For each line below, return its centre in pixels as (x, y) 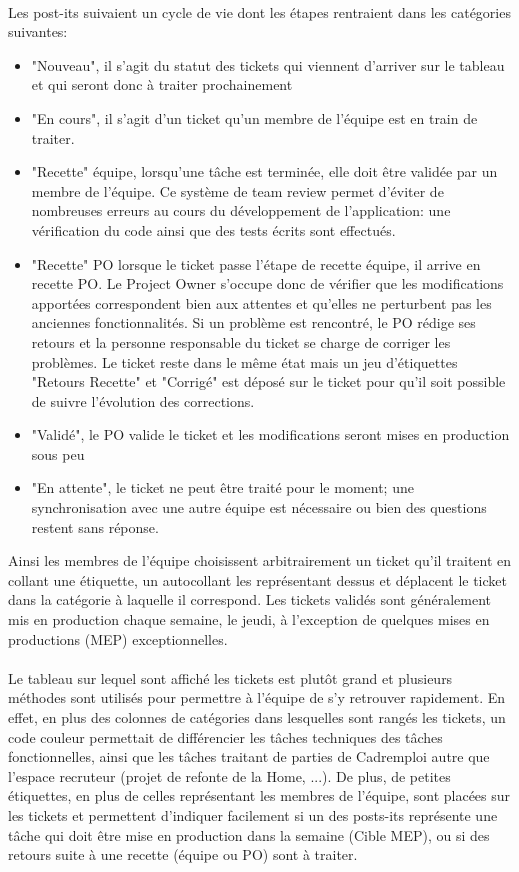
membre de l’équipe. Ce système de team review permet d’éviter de (237, 190)
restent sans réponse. (95, 526)
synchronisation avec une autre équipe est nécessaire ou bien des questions (259, 507)
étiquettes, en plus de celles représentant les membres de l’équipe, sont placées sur (259, 795)
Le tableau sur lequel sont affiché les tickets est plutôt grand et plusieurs (230, 677)
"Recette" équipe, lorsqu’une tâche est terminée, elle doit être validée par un (264, 171)
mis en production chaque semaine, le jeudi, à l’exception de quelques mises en (249, 619)
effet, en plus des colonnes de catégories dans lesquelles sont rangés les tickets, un (257, 717)
